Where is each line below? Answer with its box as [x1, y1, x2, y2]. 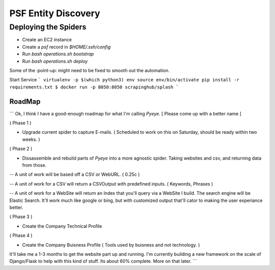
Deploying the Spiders [9, 22, 87, 32]
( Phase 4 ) [9, 232, 33, 238]
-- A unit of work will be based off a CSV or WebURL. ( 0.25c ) [9, 171, 140, 177]
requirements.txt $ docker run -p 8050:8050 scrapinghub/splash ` [9, 84, 179, 90]
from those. [22, 162, 47, 168]
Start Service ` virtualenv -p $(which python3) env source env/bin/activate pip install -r [9, 77, 239, 83]
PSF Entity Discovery [9, 8, 100, 19]
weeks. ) [22, 136, 40, 142]
